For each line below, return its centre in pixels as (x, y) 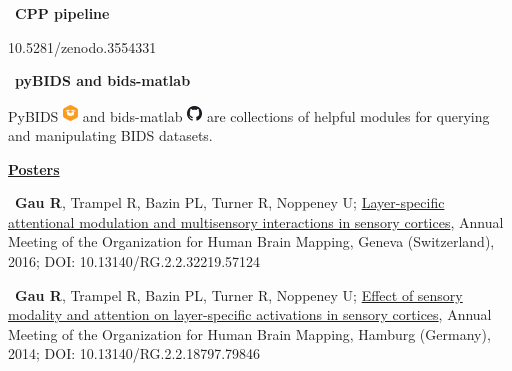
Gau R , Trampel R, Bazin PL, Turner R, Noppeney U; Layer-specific (230, 202)
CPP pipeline (62, 13)
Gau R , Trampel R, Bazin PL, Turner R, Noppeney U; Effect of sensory (239, 294)
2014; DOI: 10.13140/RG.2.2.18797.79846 (134, 353)
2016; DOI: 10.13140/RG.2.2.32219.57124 (134, 260)
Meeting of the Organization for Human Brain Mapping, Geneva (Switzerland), (251, 241)
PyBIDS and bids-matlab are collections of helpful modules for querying (249, 115)
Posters (34, 168)
